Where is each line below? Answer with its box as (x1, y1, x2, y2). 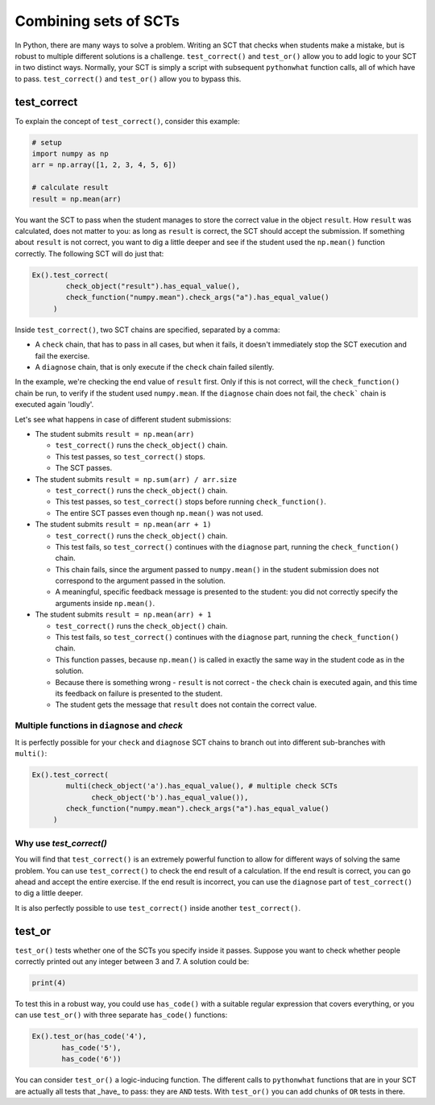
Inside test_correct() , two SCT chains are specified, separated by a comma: (14, 325, 280, 334)
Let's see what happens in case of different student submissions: (14, 414, 232, 424)
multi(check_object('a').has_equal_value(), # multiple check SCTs (65, 782, 338, 791)
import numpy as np (31, 149, 109, 158)
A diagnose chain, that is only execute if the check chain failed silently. (35, 363, 275, 372)
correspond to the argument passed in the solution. (55, 576, 226, 586)
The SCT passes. (55, 463, 113, 473)
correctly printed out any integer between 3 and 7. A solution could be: (14, 957, 250, 966)
